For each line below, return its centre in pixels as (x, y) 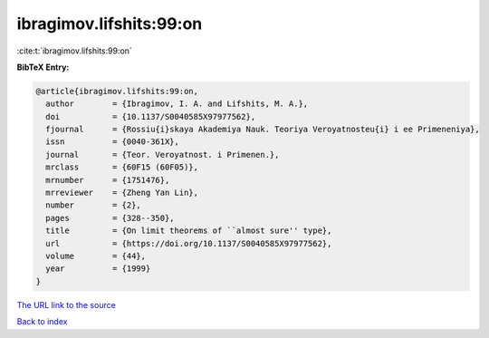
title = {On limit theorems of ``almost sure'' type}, (189, 231)
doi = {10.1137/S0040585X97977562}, (151, 116)
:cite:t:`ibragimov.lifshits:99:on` (75, 51)
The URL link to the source (67, 304)
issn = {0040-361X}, (113, 142)
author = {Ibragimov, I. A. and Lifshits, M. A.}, (177, 104)
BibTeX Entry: (43, 67)
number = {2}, (94, 205)
